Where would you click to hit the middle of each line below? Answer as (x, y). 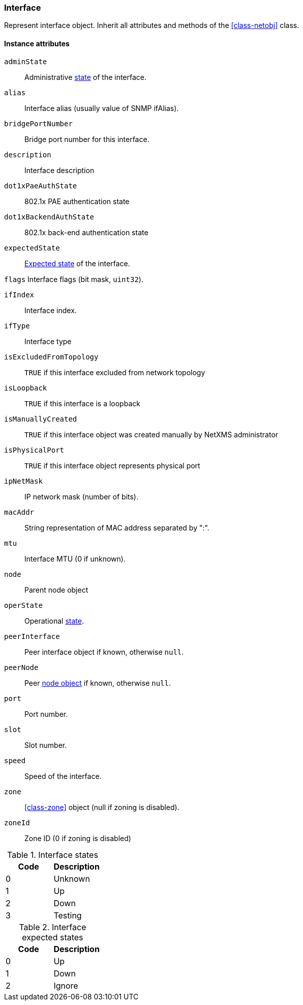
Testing (68, 915)
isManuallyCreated (41, 419)
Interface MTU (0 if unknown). (75, 559)
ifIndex (19, 295)
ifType (17, 326)
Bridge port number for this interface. (87, 139)
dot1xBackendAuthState (49, 217)
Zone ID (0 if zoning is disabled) (78, 838)
